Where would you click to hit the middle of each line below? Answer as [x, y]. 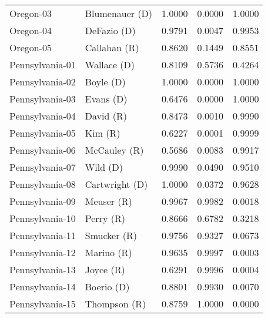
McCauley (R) [114, 150]
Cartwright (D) [116, 184]
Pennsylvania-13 [43, 269]
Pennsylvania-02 [43, 82]
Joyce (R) [105, 269]
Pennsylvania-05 [43, 133]
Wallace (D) [110, 64]
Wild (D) [104, 167]
